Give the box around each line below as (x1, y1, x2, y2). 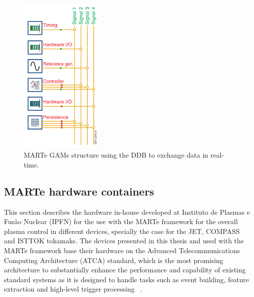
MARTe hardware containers (4, 183, 154, 198)
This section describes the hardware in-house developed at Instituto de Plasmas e (4, 206, 250, 217)
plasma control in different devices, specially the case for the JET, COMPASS (4, 226, 240, 236)
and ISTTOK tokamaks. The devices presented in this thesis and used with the (4, 235, 244, 246)
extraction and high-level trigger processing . (4, 284, 143, 294)
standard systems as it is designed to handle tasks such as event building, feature (4, 274, 249, 284)
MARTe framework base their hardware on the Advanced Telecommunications (4, 245, 240, 255)
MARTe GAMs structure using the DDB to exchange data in (24, 150, 209, 160)
